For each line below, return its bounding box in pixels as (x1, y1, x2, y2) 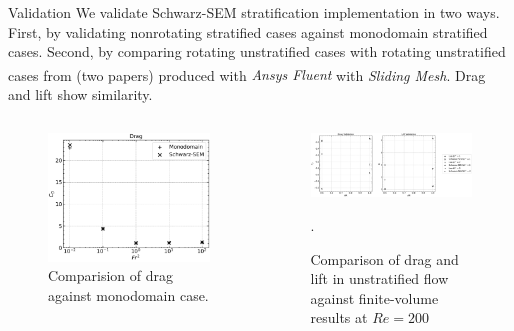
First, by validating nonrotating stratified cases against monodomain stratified (8, 21, 488, 42)
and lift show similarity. (8, 84, 153, 105)
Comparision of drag (48, 265, 174, 286)
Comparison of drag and (310, 248, 459, 269)
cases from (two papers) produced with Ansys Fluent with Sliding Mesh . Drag (8, 64, 486, 85)
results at (310, 307, 368, 328)
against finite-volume (310, 287, 439, 308)
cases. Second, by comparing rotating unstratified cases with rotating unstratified (8, 41, 506, 62)
